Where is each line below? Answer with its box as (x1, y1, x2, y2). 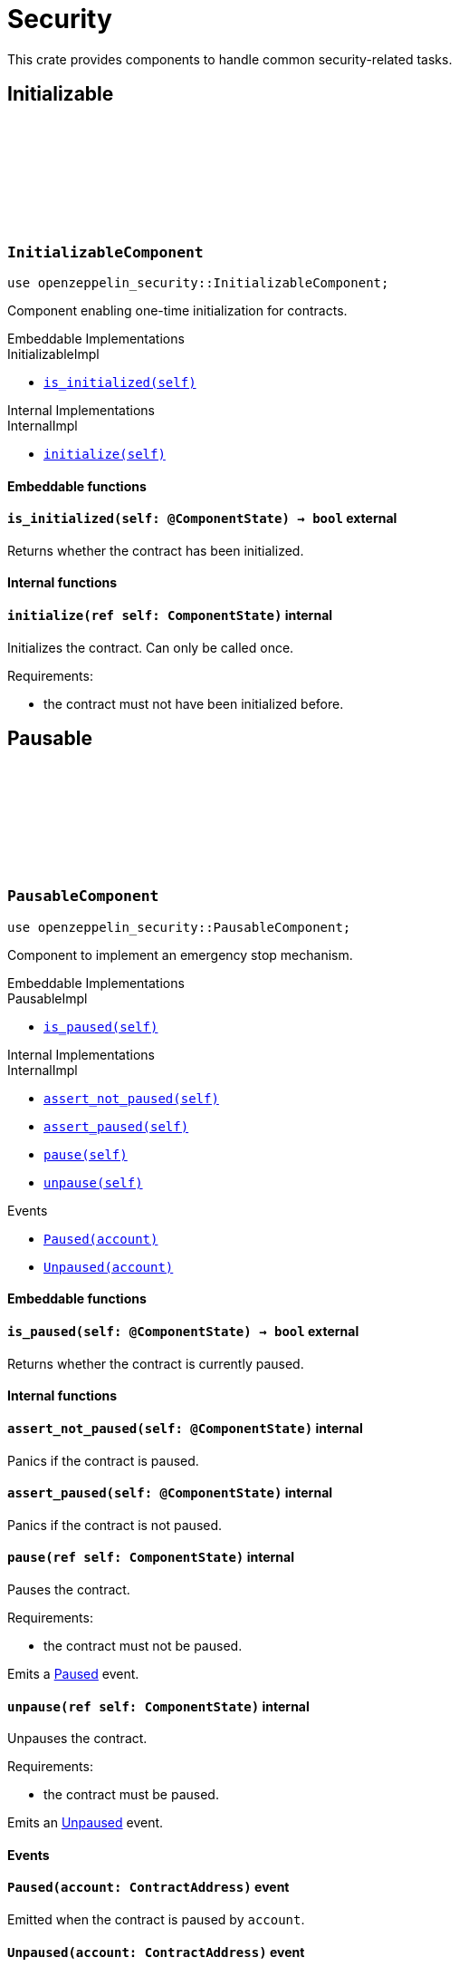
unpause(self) (43, 1175, 143, 1190)
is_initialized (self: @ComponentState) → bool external (7, 510, 397, 527)
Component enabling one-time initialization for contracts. (7, 302, 348, 318)
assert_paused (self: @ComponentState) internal (7, 1485, 333, 1501)
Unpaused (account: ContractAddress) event (7, 1943, 305, 1960)
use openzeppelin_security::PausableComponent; (7, 919, 351, 935)
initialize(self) (43, 446, 166, 461)
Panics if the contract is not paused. (7, 1516, 223, 1533)
